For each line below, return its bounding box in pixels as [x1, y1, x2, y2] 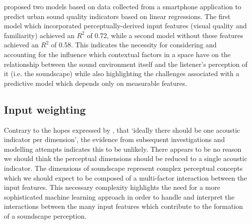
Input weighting [4, 102, 86, 117]
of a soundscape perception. [4, 210, 87, 221]
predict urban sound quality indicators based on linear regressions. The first [4, 11, 231, 21]
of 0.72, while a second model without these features [87, 30, 243, 40]
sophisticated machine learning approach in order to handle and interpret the [4, 191, 234, 202]
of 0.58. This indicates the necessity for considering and [51, 40, 217, 50]
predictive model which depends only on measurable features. [4, 78, 187, 88]
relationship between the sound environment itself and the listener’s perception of [4, 59, 248, 69]
